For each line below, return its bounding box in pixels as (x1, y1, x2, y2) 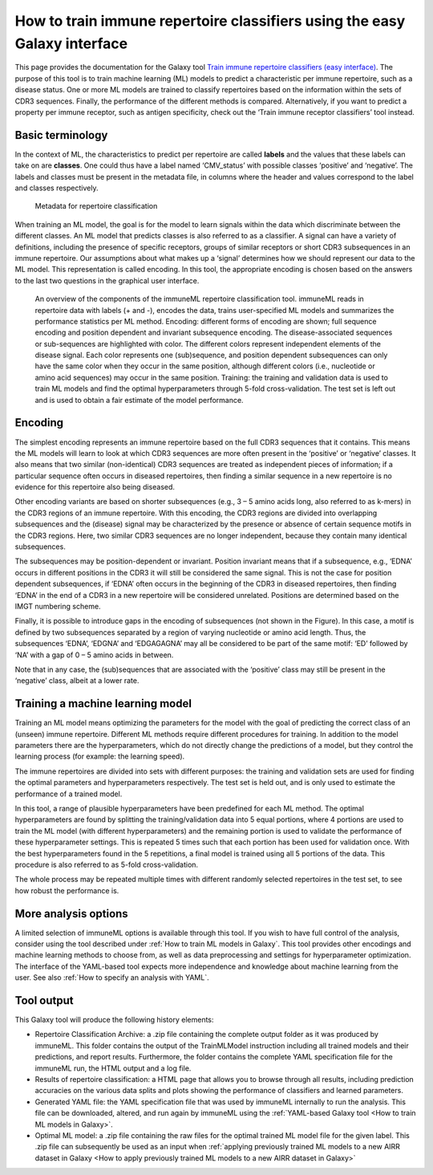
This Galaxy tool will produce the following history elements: (14, 1015, 214, 1025)
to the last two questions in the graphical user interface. (14, 275, 200, 285)
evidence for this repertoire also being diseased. (14, 482, 176, 492)
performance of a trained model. (14, 789, 123, 799)
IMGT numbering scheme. (14, 602, 101, 611)
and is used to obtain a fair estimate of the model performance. (34, 395, 244, 405)
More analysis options (14, 907, 128, 921)
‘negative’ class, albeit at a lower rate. (14, 676, 140, 685)
